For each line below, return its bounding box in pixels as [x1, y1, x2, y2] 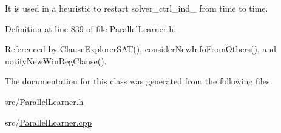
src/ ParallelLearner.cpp [5, 115, 92, 128]
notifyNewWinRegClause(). [5, 54, 107, 67]
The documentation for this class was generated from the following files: [5, 75, 273, 87]
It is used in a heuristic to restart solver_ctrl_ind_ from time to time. [5, 2, 268, 14]
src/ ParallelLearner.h [5, 95, 84, 107]
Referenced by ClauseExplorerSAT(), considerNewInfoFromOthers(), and [5, 43, 277, 55]
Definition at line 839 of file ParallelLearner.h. [5, 22, 176, 35]
